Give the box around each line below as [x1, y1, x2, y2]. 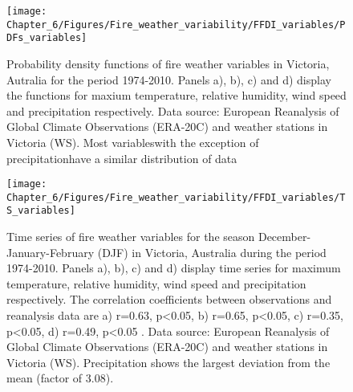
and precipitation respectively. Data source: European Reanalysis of [6, 102, 339, 119]
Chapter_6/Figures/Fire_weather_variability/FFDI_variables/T [6, 191, 346, 203]
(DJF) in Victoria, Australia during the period [97, 243, 327, 260]
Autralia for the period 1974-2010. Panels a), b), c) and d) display [6, 71, 331, 88]
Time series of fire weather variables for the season [6, 228, 255, 245]
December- [258, 228, 311, 245]
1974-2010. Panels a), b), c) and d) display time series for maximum [6, 259, 341, 276]
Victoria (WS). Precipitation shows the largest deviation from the [6, 353, 331, 370]
